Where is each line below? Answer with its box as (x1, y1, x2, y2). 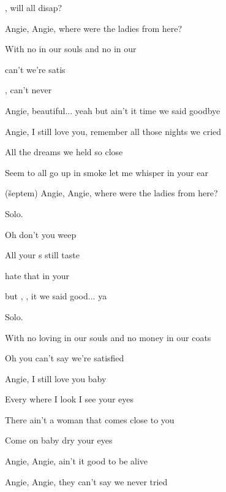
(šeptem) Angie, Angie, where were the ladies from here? (5, 186, 218, 199)
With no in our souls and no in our (5, 42, 137, 55)
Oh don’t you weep (5, 228, 77, 240)
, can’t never (5, 83, 52, 96)
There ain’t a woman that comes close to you (5, 413, 175, 426)
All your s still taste (5, 248, 80, 261)
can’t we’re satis (5, 63, 66, 75)
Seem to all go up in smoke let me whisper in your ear (5, 166, 208, 179)
